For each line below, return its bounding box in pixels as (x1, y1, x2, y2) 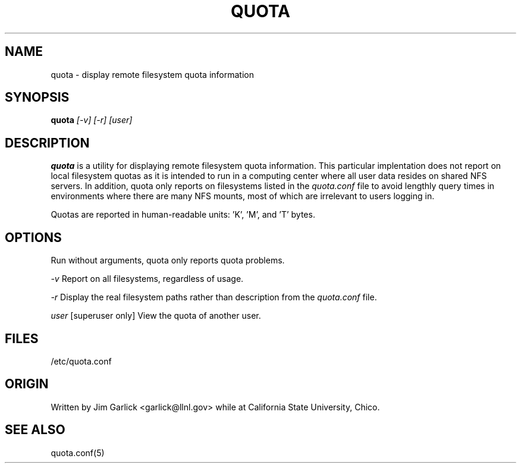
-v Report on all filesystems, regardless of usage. (51, 274, 244, 284)
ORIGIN (5, 376, 49, 392)
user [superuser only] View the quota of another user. (51, 310, 261, 321)
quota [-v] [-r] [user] (51, 115, 133, 125)
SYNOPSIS (5, 90, 70, 105)
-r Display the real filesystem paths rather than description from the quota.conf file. (51, 292, 377, 303)
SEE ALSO (5, 422, 65, 438)
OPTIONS (5, 230, 62, 245)
